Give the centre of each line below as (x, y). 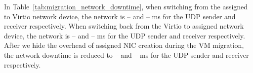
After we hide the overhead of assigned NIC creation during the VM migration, (124, 45)
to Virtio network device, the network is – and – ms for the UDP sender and (120, 16)
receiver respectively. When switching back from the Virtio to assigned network (124, 26)
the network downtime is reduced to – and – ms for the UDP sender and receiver (126, 55)
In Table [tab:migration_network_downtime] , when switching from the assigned (126, 6)
